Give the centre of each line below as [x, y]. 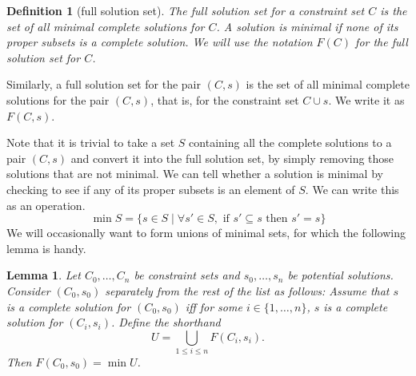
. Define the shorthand [166, 322]
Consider [28, 290]
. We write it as [366, 99]
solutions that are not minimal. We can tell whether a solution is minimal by [195, 174]
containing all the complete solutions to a [290, 142]
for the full [382, 42]
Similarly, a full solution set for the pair [104, 84]
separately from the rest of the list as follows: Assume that [247, 290]
